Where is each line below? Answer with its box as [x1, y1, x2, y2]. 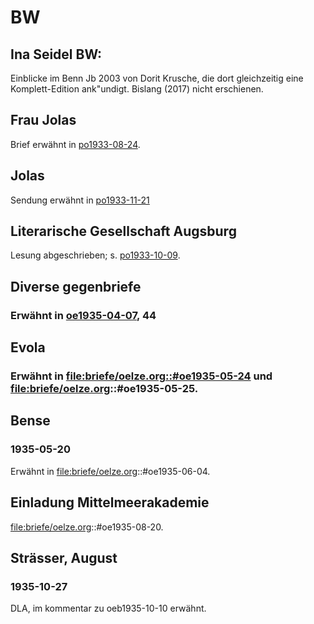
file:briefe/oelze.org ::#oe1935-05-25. [10, 382, 199, 396]
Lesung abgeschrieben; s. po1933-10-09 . [10, 249, 181, 261]
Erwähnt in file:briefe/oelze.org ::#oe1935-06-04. [10, 465, 211, 477]
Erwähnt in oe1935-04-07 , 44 [10, 308, 157, 322]
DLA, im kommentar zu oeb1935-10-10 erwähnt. [10, 602, 207, 615]
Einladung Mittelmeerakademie [10, 494, 210, 511]
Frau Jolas [10, 112, 77, 129]
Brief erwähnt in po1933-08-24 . [10, 138, 141, 150]
